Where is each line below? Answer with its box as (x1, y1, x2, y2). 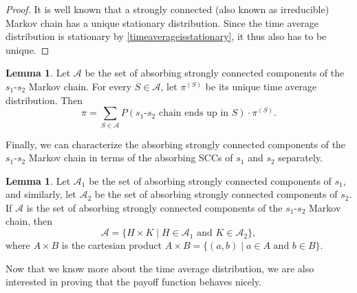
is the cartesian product (61, 238, 162, 252)
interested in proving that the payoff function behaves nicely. (6, 274, 262, 289)
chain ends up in (158, 108, 229, 119)
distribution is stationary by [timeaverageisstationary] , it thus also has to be (6, 29, 327, 43)
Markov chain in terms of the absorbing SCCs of (28, 150, 233, 165)
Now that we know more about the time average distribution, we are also (6, 261, 314, 275)
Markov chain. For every (28, 79, 132, 93)
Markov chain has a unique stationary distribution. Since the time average (6, 15, 319, 30)
